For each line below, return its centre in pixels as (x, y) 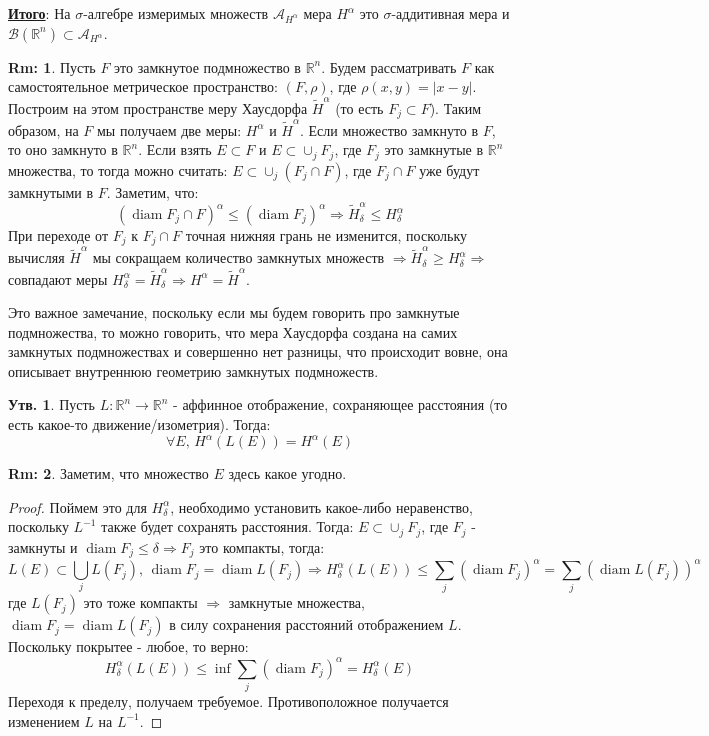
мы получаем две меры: (169, 129)
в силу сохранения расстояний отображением (306, 624)
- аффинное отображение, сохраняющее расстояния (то (340, 404)
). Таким (455, 107)
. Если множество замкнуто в (389, 129)
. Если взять (175, 149)
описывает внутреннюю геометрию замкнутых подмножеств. (193, 370)
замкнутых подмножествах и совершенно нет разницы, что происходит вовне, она (258, 351)
